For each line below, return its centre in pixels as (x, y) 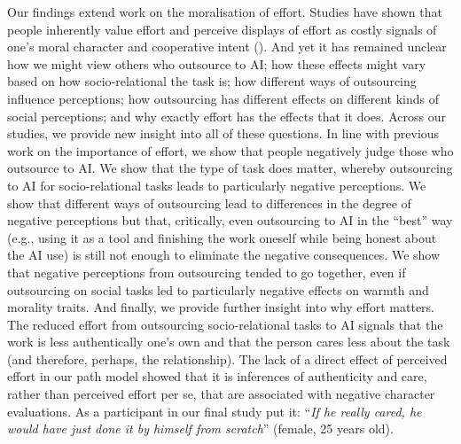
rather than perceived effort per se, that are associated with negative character (221, 394)
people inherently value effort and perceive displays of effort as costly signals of (222, 29)
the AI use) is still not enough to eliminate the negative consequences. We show (224, 255)
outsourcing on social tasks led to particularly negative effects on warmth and (218, 289)
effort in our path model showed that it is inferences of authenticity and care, (217, 376)
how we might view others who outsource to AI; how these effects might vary (217, 63)
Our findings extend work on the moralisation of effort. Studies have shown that (225, 12)
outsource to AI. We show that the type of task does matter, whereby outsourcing (230, 168)
